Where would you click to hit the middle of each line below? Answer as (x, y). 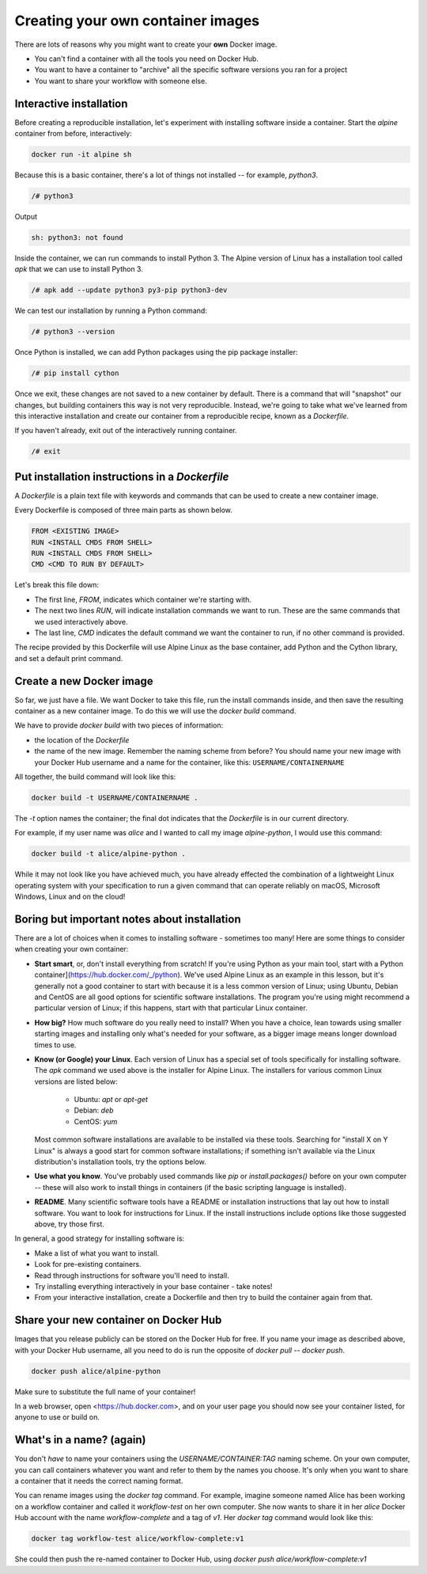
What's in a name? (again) (80, 1440)
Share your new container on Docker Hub (118, 1320)
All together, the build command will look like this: (95, 777)
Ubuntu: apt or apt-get (111, 1100)
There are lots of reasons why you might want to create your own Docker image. (146, 44)
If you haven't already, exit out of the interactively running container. (126, 431)
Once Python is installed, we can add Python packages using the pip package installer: (156, 352)
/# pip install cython (75, 373)
